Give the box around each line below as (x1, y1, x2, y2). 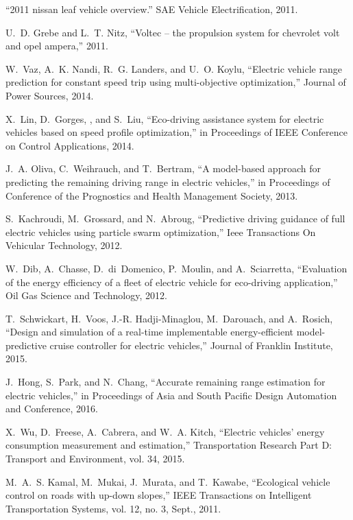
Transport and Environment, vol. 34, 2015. (5, 451, 185, 466)
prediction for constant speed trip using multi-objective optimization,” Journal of (5, 75, 346, 89)
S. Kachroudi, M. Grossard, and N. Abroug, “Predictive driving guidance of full (5, 211, 345, 226)
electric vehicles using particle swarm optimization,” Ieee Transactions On (5, 224, 316, 239)
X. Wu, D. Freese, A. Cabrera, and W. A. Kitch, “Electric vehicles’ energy (5, 424, 325, 438)
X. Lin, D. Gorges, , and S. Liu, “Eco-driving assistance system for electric (5, 111, 324, 126)
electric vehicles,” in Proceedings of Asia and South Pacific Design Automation (5, 388, 337, 402)
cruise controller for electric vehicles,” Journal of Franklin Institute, (49, 338, 333, 352)
